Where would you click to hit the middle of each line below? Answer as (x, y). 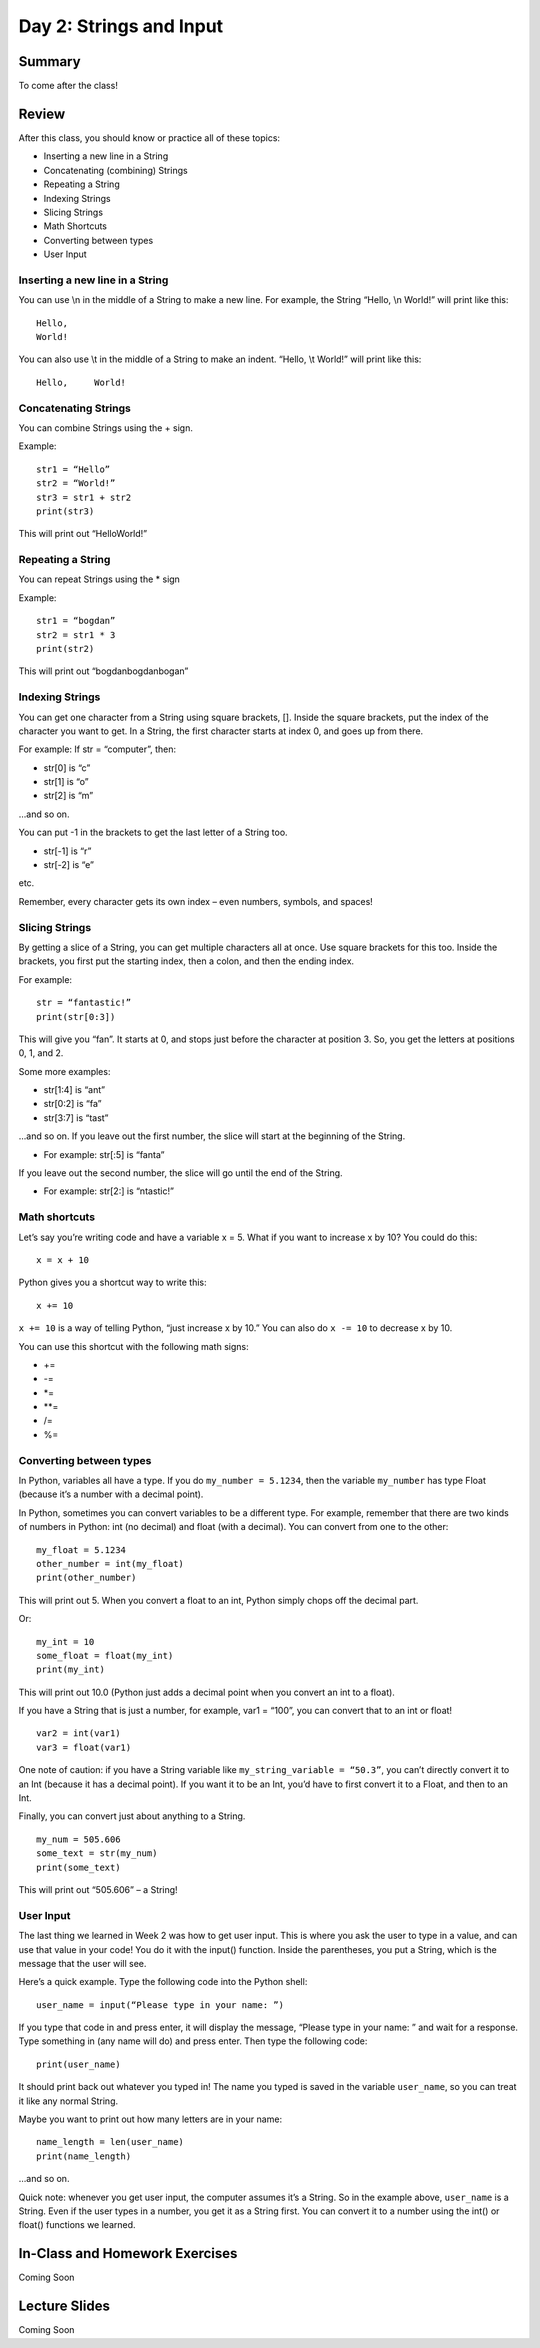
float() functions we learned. (77, 2225)
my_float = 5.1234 (81, 1549)
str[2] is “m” (68, 796)
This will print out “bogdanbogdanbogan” (103, 671)
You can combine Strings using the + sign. (106, 427)
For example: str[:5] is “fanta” (104, 1154)
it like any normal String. (68, 2101)
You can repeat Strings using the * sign (99, 579)
